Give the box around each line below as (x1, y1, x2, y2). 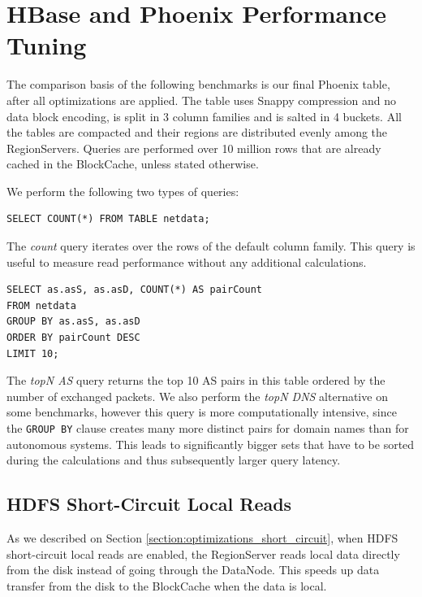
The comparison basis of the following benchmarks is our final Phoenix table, (6, 76, 390, 93)
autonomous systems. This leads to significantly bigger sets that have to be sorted (6, 435, 415, 452)
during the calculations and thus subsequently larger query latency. (6, 451, 341, 468)
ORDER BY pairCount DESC (6, 332, 140, 344)
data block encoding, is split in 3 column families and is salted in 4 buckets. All (6, 107, 402, 124)
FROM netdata (6, 299, 76, 312)
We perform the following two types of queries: (6, 182, 239, 199)
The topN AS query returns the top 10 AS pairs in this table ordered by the (6, 372, 385, 389)
